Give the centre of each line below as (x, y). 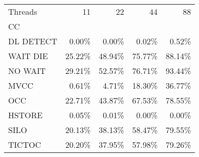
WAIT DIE (28, 56)
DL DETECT (33, 41)
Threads (23, 11)
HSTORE (25, 115)
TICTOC (25, 145)
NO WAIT (27, 71)
